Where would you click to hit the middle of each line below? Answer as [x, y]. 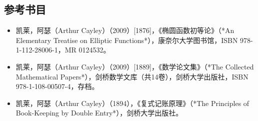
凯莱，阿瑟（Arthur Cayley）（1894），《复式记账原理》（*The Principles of [132, 103]
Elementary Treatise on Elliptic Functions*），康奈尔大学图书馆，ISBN [127, 40]
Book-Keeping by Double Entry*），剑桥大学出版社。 [99, 113]
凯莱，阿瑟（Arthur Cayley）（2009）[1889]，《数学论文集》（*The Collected [135, 66]
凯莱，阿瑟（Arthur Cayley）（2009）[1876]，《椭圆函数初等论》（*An [125, 30]
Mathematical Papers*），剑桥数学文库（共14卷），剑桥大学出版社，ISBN [132, 76]
